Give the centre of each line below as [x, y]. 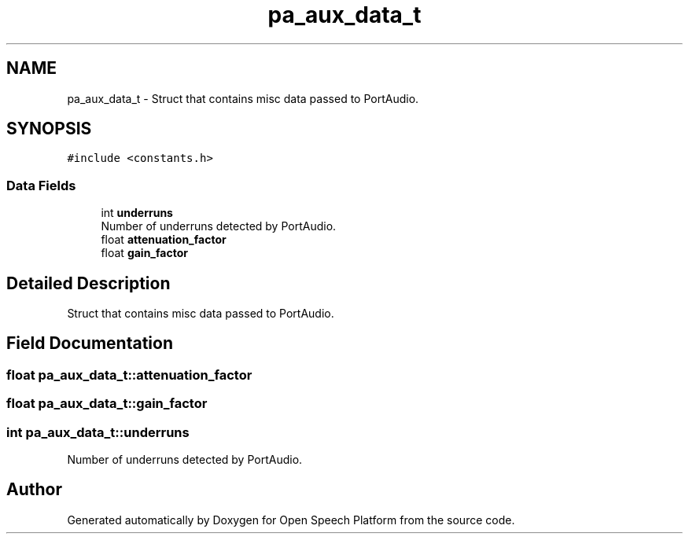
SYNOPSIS [49, 129]
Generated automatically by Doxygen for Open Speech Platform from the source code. [291, 520]
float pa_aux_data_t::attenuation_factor [129, 375]
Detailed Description [88, 283]
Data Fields [41, 185]
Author [34, 490]
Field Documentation [90, 343]
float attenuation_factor [164, 240]
